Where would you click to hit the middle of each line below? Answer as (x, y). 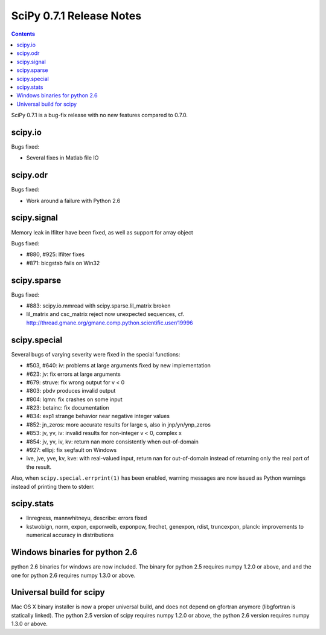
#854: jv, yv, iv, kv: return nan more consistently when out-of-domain (113, 442)
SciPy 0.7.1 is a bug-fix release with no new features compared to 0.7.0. (100, 115)
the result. (39, 467)
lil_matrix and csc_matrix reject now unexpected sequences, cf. (105, 314)
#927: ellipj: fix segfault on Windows (72, 450)
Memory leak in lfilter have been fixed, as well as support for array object (102, 232)
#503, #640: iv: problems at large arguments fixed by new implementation (119, 366)
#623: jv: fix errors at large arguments (73, 374)
